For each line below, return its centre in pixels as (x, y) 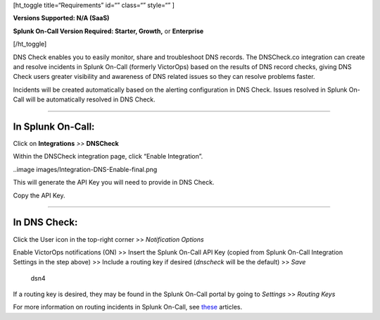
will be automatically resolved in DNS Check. (91, 99)
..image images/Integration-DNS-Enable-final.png (85, 169)
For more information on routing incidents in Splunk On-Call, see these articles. (128, 307)
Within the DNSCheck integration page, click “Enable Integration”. (108, 156)
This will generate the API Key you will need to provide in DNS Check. (114, 183)
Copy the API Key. (39, 195)
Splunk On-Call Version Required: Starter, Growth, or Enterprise (108, 31)
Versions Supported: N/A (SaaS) (61, 18)
